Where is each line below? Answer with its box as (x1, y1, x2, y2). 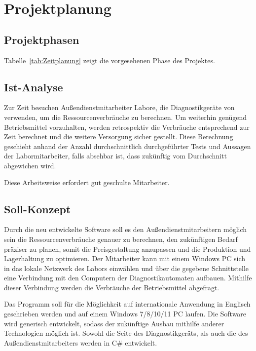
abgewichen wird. (4, 160, 56, 170)
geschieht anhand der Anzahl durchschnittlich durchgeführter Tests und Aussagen (4, 141, 251, 151)
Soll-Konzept (4, 201, 71, 216)
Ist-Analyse (4, 79, 63, 94)
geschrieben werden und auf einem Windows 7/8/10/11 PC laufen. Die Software (4, 309, 247, 319)
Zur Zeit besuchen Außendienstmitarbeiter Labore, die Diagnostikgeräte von (4, 102, 235, 113)
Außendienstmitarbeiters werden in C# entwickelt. (4, 337, 157, 348)
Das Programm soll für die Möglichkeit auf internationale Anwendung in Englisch (4, 299, 251, 309)
